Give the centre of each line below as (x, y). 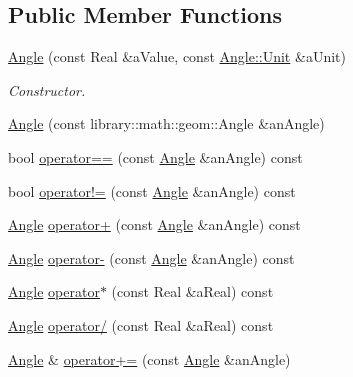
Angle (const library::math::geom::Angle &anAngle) (166, 123)
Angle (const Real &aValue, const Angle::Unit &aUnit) (177, 56)
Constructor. (47, 89)
